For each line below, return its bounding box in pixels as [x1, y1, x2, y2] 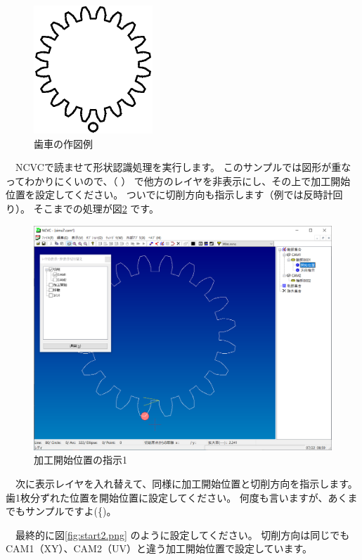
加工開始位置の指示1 [34, 452, 127, 467]
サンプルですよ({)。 [25, 504, 117, 518]
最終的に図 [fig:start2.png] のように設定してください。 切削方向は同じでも [15, 527, 350, 542]
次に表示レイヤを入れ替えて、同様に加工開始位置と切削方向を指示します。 [15, 476, 358, 490]
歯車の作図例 [34, 136, 93, 151]
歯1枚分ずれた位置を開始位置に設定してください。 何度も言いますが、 [6, 490, 328, 504]
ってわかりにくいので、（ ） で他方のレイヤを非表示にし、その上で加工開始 [6, 173, 351, 188]
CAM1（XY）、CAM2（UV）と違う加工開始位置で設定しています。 [6, 541, 313, 556]
